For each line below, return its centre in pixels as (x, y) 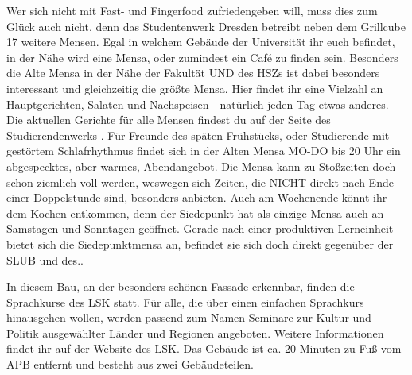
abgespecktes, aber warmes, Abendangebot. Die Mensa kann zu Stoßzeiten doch (201, 166)
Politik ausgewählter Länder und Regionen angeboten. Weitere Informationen (195, 332)
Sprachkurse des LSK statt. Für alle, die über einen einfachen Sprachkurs (185, 302)
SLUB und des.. (45, 259)
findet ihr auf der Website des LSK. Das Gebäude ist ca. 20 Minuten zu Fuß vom (204, 348)
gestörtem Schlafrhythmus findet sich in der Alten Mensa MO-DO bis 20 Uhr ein (204, 151)
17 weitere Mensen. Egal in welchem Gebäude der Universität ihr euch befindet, (201, 42)
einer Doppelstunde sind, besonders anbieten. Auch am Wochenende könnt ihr (197, 197)
